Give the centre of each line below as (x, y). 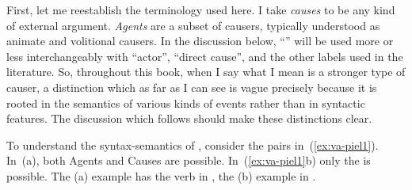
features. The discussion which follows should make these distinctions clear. (189, 118)
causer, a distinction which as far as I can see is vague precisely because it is (192, 87)
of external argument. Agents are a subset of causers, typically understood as (193, 25)
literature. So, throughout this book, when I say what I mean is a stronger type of (206, 72)
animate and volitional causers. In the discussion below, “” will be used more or (200, 41)
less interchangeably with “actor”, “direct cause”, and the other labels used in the (205, 56)
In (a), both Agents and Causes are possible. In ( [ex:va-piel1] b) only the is (189, 160)
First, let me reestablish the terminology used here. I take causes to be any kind (201, 9)
